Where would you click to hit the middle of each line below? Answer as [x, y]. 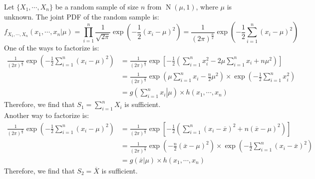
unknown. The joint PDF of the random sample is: [82, 16]
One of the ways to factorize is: [52, 48]
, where [207, 6]
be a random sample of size [97, 6]
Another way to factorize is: [47, 115]
